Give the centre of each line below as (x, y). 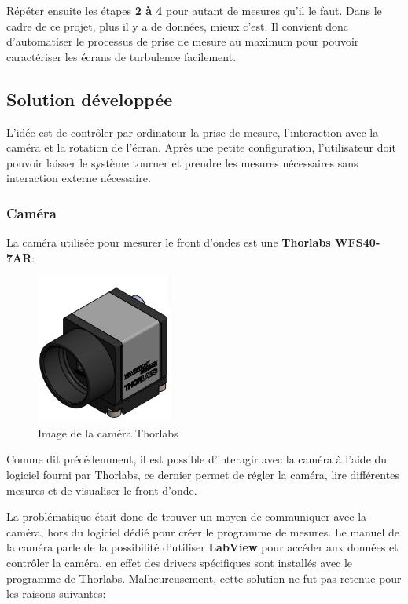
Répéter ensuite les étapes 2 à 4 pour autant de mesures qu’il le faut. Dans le (194, 10)
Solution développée (90, 99)
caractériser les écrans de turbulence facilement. (121, 56)
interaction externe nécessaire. (79, 178)
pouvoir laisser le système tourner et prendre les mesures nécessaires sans (182, 162)
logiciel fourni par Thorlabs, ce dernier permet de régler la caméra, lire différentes (203, 475)
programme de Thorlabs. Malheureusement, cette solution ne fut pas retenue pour (204, 578)
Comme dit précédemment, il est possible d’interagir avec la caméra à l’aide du (197, 459)
